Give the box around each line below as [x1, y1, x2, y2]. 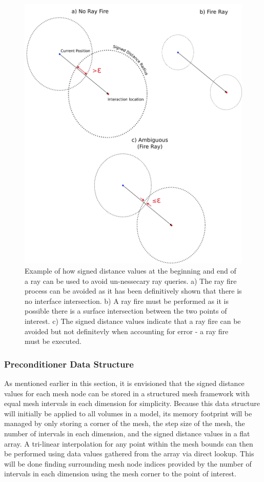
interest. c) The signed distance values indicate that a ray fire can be [25, 316, 241, 326]
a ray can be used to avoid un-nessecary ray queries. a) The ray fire [25, 275, 237, 286]
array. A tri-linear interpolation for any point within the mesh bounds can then [4, 438, 253, 449]
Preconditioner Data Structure [4, 357, 134, 370]
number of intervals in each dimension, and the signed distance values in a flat [4, 428, 250, 438]
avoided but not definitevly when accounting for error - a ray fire [25, 325, 229, 336]
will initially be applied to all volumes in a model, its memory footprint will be [4, 408, 252, 418]
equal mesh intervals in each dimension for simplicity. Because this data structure [4, 398, 260, 409]
